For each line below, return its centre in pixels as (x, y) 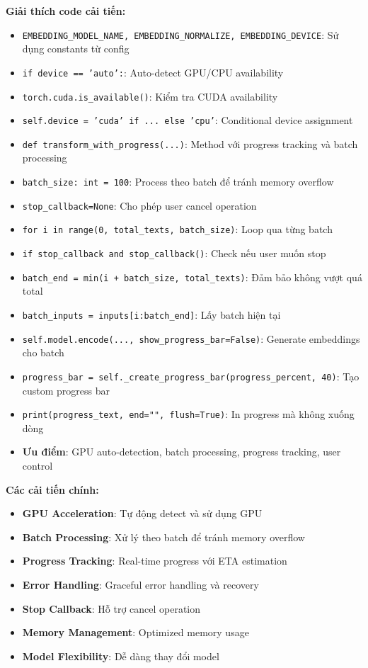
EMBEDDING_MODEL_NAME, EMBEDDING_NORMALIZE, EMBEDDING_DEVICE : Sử (180, 34)
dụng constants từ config (76, 49)
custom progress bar (66, 390)
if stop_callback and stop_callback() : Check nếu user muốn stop (174, 253)
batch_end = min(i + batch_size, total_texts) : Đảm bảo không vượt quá (192, 277)
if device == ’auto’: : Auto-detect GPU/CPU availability (153, 72)
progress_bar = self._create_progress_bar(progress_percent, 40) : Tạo (191, 376)
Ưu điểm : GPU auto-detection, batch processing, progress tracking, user (182, 452)
